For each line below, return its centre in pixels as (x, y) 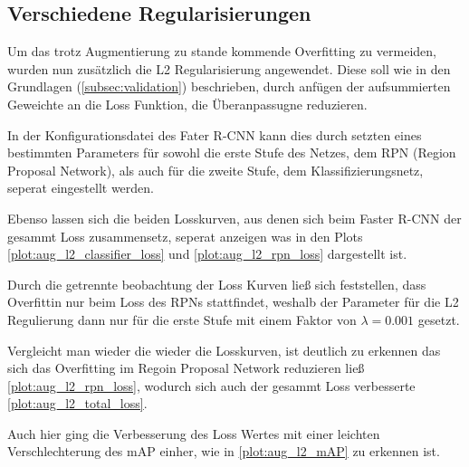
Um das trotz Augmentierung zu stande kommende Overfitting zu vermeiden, (222, 51)
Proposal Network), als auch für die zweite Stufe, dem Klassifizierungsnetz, (215, 170)
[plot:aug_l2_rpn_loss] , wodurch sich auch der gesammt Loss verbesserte (211, 385)
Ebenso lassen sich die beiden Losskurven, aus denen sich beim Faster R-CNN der (234, 218)
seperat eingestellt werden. (81, 188)
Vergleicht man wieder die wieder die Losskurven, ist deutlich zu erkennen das (224, 350)
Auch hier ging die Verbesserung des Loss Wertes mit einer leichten (194, 433)
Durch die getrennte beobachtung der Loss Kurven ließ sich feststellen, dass (217, 284)
